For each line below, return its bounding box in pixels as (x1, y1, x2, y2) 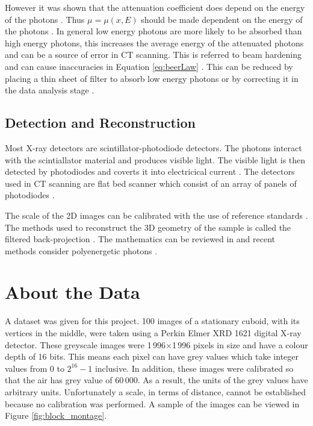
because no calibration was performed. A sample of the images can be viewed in (5, 397, 300, 410)
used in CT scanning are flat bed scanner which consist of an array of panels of (5, 177, 297, 189)
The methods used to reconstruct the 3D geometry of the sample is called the (5, 221, 291, 233)
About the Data (5, 280, 140, 304)
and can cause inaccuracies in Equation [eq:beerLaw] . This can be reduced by (5, 60, 293, 72)
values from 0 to (5, 362, 64, 374)
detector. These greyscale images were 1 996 (5, 338, 166, 351)
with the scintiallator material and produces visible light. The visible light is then (5, 153, 306, 166)
